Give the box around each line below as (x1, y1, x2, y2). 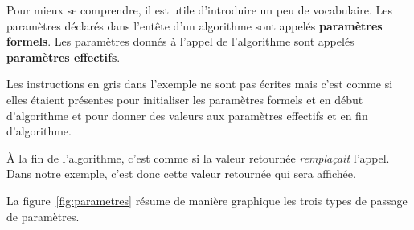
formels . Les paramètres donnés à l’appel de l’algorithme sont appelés (6, 33, 355, 50)
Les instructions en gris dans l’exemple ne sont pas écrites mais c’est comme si (6, 75, 393, 92)
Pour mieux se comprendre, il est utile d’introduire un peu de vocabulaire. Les (6, 2, 392, 18)
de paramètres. (6, 208, 80, 224)
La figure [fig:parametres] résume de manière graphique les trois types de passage (6, 192, 408, 208)
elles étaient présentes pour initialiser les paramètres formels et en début (6, 91, 363, 107)
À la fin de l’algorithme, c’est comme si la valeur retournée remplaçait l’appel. (6, 149, 390, 166)
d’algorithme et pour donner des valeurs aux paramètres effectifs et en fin (6, 107, 368, 123)
